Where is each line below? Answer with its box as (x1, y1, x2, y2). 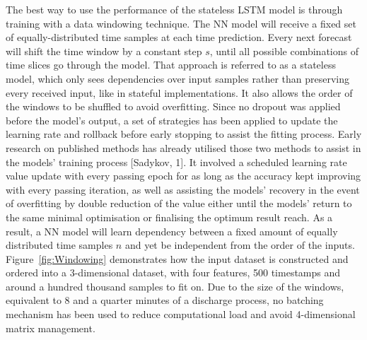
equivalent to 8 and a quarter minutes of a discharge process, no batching (6, 293, 324, 307)
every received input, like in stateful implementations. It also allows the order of (6, 85, 353, 100)
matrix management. (6, 320, 95, 335)
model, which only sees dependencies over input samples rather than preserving (6, 71, 349, 86)
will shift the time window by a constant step (6, 43, 202, 58)
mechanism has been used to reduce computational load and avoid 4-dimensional (6, 307, 356, 322)
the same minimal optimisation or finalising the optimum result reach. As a (6, 209, 333, 224)
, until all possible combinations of (209, 43, 359, 58)
